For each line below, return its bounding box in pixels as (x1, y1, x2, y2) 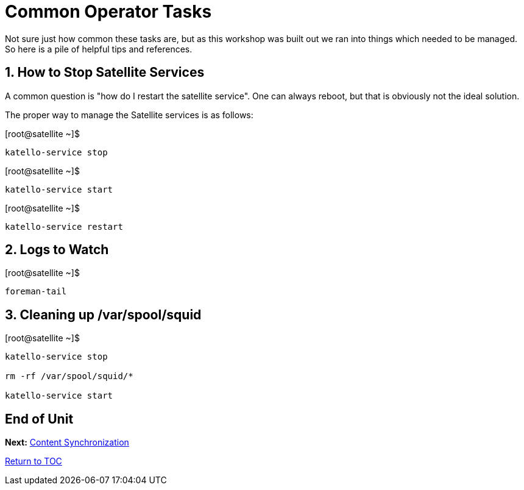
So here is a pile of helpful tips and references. (5, 43, 193, 54)
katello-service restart (5, 221, 123, 232)
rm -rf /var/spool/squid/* (5, 371, 133, 382)
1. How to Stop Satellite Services (5, 65, 205, 80)
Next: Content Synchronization (5, 437, 129, 448)
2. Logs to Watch (5, 242, 109, 258)
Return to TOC (5, 456, 62, 467)
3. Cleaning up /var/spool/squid (5, 307, 202, 322)
